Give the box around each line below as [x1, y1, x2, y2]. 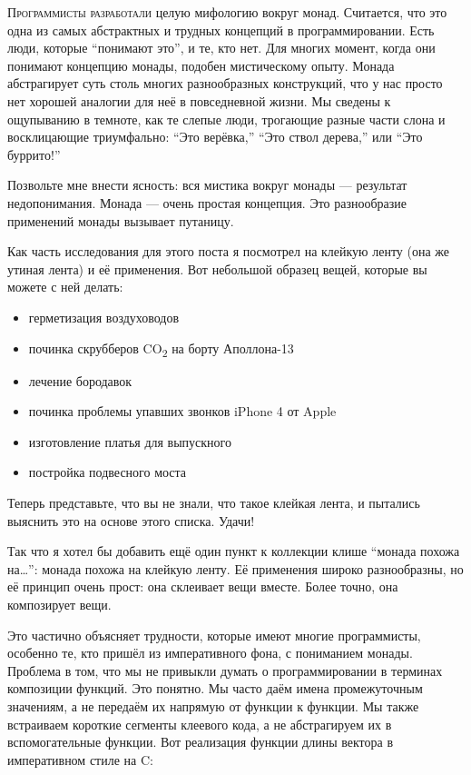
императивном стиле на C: [7, 750, 153, 769]
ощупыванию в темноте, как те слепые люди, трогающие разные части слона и [7, 109, 446, 128]
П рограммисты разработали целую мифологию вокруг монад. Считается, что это [7, 3, 447, 21]
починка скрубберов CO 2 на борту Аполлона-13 [28, 338, 294, 360]
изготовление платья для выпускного [28, 432, 232, 451]
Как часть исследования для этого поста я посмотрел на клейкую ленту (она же [7, 242, 450, 261]
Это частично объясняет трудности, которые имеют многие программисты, [7, 625, 421, 644]
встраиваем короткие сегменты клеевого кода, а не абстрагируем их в [7, 714, 392, 733]
